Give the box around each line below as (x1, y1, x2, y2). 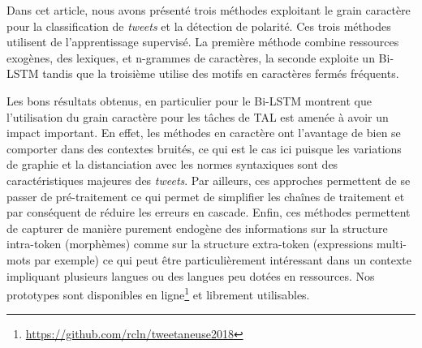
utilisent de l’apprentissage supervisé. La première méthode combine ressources (6, 33, 399, 50)
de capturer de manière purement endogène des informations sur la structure (6, 219, 388, 236)
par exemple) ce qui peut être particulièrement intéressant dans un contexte (34, 251, 412, 268)
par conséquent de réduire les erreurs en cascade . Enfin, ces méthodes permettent (6, 204, 411, 221)
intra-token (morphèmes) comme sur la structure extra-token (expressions (6, 235, 373, 252)
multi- (377, 235, 407, 252)
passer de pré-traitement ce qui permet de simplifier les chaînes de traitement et (6, 187, 405, 204)
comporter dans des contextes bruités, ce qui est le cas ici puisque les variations (6, 140, 402, 157)
